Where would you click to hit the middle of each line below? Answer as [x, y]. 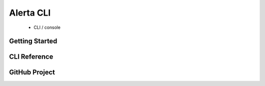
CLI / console [47, 27]
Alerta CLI [30, 13]
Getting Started [33, 41]
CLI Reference [31, 57]
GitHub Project [32, 73]
